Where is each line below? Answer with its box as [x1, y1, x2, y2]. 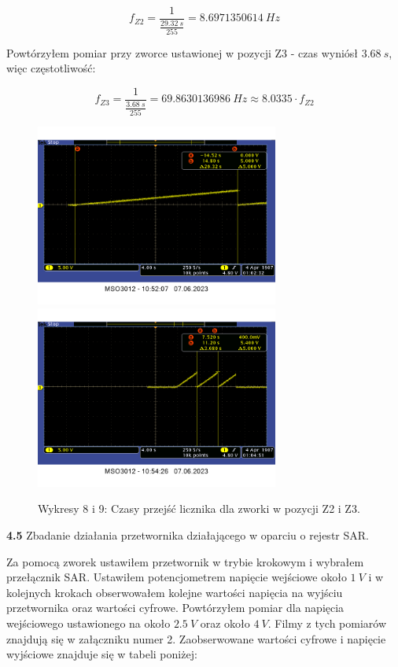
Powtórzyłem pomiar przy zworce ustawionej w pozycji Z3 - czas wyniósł [6, 44, 359, 61]
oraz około [200, 614, 250, 631]
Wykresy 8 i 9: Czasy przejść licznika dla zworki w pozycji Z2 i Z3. [38, 500, 360, 517]
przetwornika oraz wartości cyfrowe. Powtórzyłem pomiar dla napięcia [6, 599, 345, 616]
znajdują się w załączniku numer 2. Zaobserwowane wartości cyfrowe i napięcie [6, 630, 386, 647]
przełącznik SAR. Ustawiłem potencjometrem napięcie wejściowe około [6, 569, 347, 585]
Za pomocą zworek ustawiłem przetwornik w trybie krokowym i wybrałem [6, 553, 364, 569]
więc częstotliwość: [6, 60, 96, 76]
